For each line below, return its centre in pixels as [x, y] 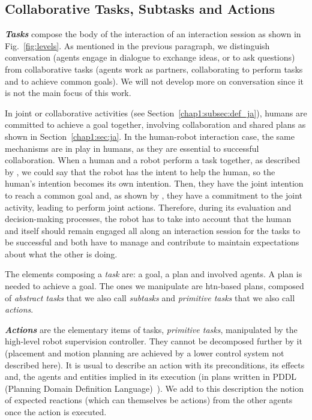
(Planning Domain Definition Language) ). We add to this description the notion [154, 388]
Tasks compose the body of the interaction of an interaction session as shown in [153, 34]
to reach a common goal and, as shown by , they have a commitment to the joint [154, 195]
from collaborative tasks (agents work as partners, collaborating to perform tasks [154, 69]
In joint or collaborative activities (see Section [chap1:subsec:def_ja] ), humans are [156, 112]
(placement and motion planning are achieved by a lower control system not [145, 353]
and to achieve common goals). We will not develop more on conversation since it [154, 81]
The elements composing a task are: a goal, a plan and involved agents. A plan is [154, 274]
